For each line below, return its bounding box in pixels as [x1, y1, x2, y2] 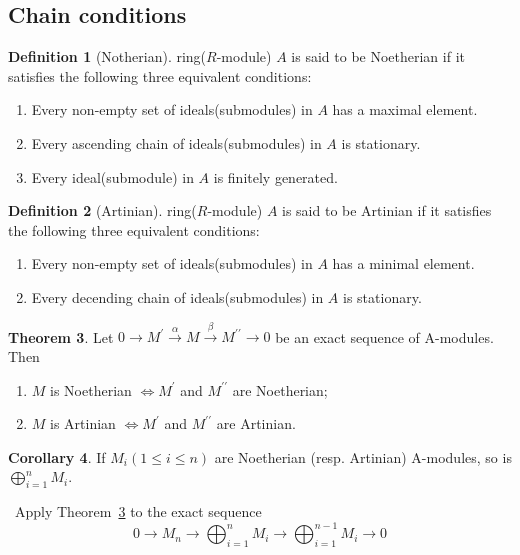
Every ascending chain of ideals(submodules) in [31, 132, 322, 153]
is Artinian [50, 413, 116, 434]
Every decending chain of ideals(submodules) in [31, 286, 324, 307]
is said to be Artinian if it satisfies [282, 200, 492, 221]
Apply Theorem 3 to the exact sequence [14, 501, 262, 522]
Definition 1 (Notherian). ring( [8, 46, 207, 67]
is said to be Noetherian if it [291, 46, 465, 67]
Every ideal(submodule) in [31, 166, 194, 187]
